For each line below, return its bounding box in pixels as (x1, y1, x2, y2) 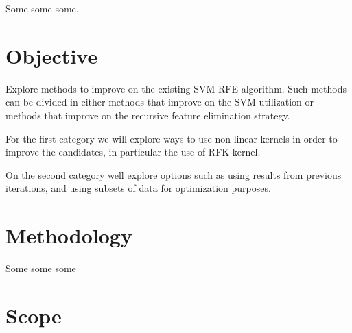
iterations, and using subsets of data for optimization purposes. (5, 181, 271, 195)
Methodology (5, 221, 132, 249)
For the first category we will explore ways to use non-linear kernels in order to (5, 131, 338, 145)
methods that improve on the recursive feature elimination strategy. (5, 108, 290, 122)
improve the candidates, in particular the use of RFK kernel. (5, 145, 261, 159)
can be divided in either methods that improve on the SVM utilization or (5, 95, 314, 109)
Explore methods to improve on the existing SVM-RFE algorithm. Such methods (5, 81, 347, 95)
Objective (5, 41, 98, 69)
